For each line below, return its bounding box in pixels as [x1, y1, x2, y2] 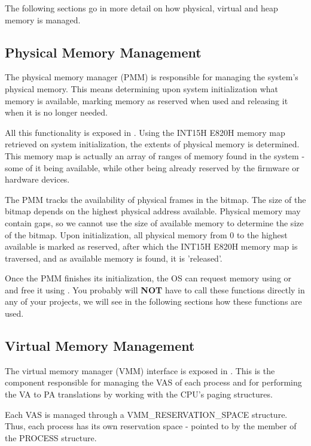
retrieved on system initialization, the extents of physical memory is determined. [5, 138, 300, 150]
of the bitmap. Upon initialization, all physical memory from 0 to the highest [5, 228, 288, 241]
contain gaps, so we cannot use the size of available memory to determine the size [5, 216, 304, 229]
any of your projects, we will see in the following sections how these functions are [5, 295, 302, 308]
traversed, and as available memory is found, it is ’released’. [5, 251, 222, 264]
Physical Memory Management [5, 43, 202, 61]
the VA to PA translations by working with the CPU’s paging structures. [5, 388, 273, 401]
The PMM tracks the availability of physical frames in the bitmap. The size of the [5, 193, 306, 205]
